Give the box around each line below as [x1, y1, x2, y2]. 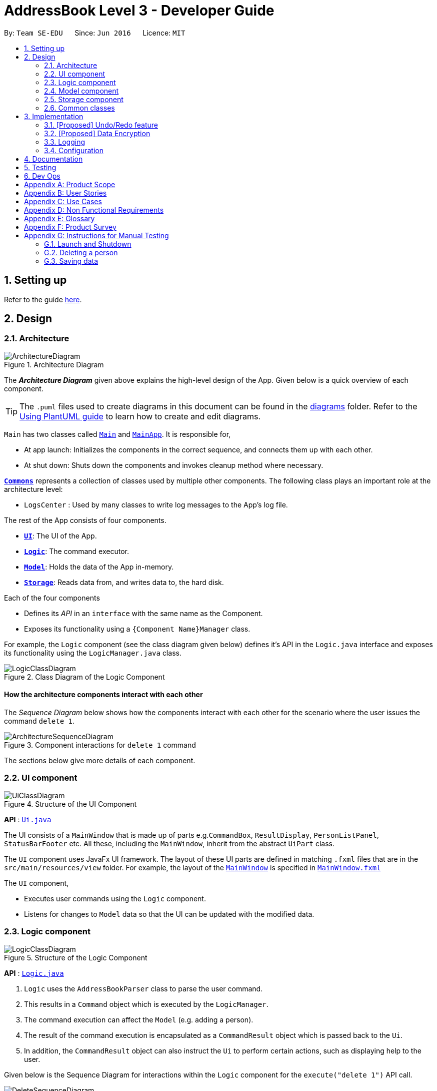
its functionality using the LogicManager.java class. [4, 648, 181, 657]
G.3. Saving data [44, 256, 98, 265]
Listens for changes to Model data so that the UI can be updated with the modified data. [24, 909, 314, 918]
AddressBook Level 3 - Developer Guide [4, 2, 274, 19]
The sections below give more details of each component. [4, 756, 195, 765]
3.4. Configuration [44, 146, 104, 155]
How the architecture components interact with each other [4, 690, 203, 699]
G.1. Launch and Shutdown [44, 239, 131, 248]
